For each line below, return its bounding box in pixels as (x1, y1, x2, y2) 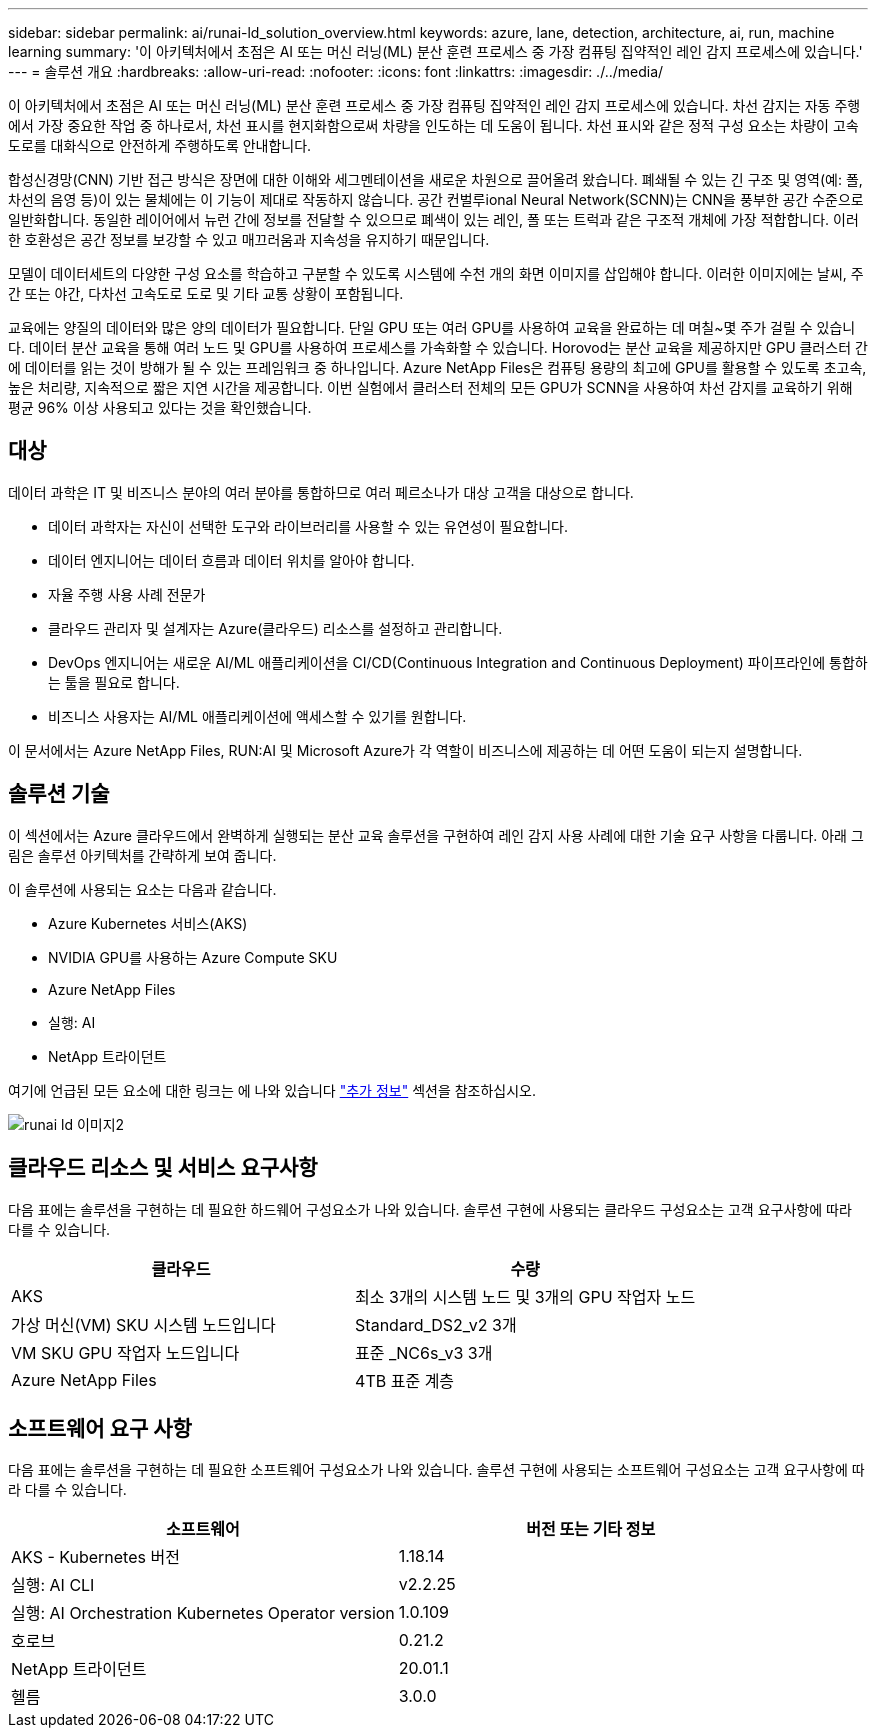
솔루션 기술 (8, 781, 110, 807)
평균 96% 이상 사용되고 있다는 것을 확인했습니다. (8, 399, 312, 416)
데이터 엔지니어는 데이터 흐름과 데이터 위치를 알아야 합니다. (48, 551, 415, 569)
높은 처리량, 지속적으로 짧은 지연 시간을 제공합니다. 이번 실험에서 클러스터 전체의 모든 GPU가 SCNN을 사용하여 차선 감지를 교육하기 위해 (8, 379, 853, 396)
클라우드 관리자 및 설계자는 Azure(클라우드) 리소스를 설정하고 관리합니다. (48, 619, 503, 637)
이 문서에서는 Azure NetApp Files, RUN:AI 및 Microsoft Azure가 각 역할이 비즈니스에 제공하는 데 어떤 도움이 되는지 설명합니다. (8, 741, 803, 759)
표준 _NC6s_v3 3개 (355, 1342, 493, 1363)
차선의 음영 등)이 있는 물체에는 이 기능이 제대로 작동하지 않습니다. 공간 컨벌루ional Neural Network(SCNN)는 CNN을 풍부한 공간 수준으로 (8, 191, 864, 208)
